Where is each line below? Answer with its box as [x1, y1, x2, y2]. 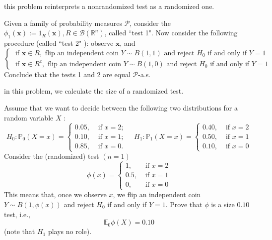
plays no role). [48, 226, 92, 237]
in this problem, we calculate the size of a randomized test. [4, 86, 184, 96]
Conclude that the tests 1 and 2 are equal [4, 69, 131, 79]
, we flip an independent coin [113, 189, 201, 200]
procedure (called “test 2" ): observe [4, 38, 114, 48]
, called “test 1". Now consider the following [104, 27, 238, 38]
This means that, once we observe [4, 189, 107, 200]
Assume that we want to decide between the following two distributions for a [4, 102, 238, 113]
